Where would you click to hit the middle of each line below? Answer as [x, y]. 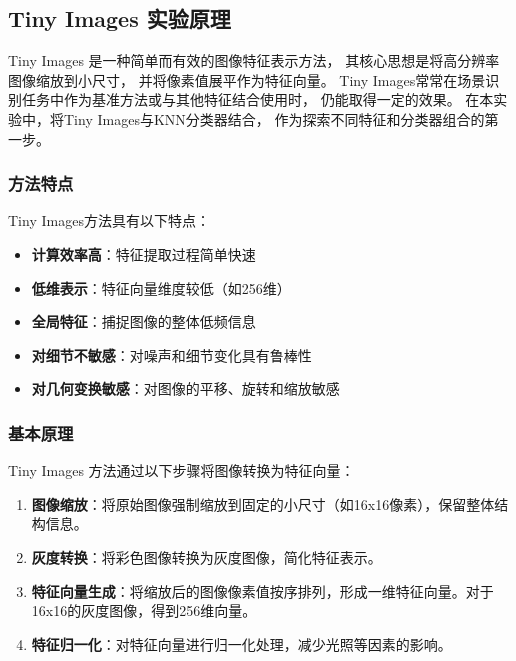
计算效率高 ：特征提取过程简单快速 [143, 253]
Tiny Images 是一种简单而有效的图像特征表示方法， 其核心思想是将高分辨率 [254, 60]
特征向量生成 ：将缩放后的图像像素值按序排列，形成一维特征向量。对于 [262, 590]
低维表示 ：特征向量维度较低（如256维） [161, 287]
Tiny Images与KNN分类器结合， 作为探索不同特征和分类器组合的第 [281, 118]
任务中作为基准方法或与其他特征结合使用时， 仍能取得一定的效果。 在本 [257, 99]
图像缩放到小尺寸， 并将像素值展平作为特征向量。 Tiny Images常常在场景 [247, 79]
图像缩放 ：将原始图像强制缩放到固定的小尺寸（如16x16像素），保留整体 [263, 503]
